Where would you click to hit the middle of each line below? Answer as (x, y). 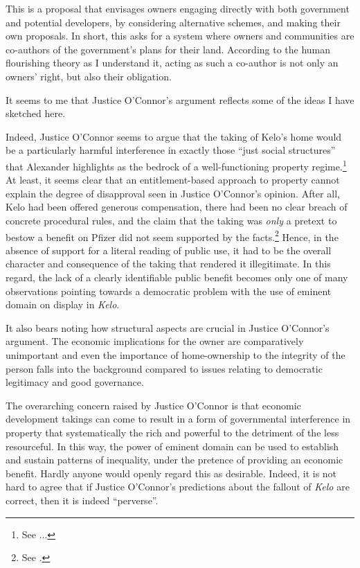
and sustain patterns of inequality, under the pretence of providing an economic (174, 460)
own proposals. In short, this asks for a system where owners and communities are (180, 36)
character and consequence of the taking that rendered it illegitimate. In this (168, 264)
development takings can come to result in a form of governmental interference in (178, 419)
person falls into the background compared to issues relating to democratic (164, 368)
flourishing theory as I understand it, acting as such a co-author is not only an (172, 63)
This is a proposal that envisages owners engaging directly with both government (178, 8)
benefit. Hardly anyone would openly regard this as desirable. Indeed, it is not (171, 473)
